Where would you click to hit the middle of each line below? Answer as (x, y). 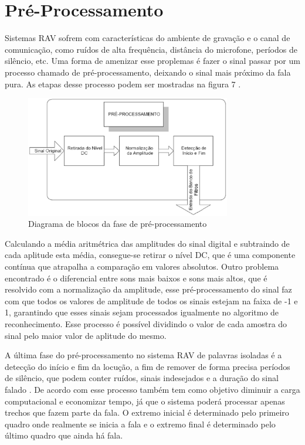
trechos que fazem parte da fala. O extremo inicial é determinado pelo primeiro (147, 412)
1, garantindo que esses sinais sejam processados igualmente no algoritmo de (142, 312)
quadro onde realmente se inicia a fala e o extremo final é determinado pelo (140, 424)
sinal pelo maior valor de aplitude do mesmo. (86, 335)
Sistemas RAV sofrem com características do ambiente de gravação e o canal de (148, 38)
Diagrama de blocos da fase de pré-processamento (118, 224)
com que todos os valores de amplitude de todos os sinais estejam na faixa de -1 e (151, 300)
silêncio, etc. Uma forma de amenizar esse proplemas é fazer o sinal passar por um (152, 61)
